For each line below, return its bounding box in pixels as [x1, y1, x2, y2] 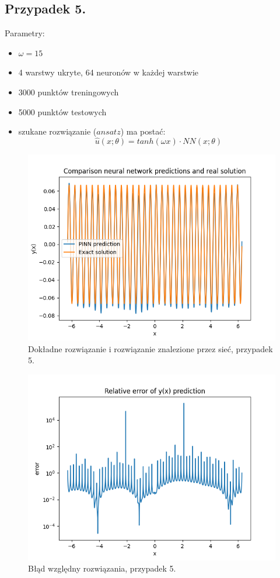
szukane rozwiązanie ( [18, 125, 97, 137]
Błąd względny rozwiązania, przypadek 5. [28, 562, 176, 574]
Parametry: [5, 27, 45, 39]
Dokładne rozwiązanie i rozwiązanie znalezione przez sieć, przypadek [28, 342, 273, 355]
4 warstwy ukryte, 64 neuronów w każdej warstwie [18, 66, 199, 78]
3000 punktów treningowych [18, 85, 119, 98]
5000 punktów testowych [18, 105, 107, 118]
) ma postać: [120, 125, 166, 137]
